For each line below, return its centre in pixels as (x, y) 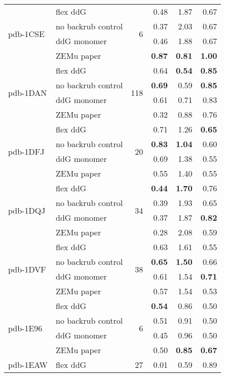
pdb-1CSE (26, 33)
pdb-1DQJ (27, 210)
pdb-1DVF (27, 269)
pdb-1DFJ (26, 151)
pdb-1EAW (28, 365)
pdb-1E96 (25, 328)
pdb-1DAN (28, 92)
